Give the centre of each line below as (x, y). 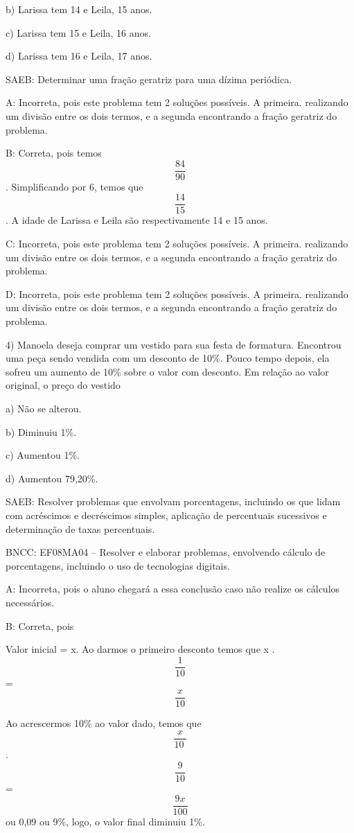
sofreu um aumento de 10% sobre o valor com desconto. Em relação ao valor (167, 371)
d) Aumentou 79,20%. (52, 478)
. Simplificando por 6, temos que (74, 186)
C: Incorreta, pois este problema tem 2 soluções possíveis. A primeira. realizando (177, 244)
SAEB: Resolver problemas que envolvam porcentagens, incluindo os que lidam (173, 501)
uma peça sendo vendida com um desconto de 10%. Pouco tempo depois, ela (168, 358)
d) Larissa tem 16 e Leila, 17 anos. (79, 56)
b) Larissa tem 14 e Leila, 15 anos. (79, 9)
